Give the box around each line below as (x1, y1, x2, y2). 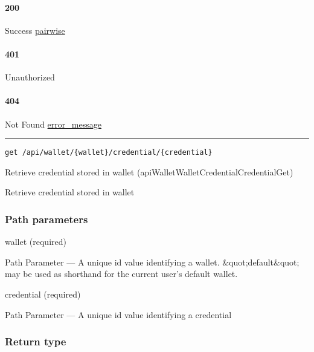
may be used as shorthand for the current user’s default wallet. (5, 267, 238, 280)
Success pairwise (5, 24, 65, 36)
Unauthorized (5, 71, 55, 83)
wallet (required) (5, 235, 66, 248)
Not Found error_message (5, 117, 101, 130)
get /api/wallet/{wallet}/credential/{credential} (5, 148, 213, 157)
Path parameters (5, 211, 88, 226)
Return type (5, 334, 66, 349)
